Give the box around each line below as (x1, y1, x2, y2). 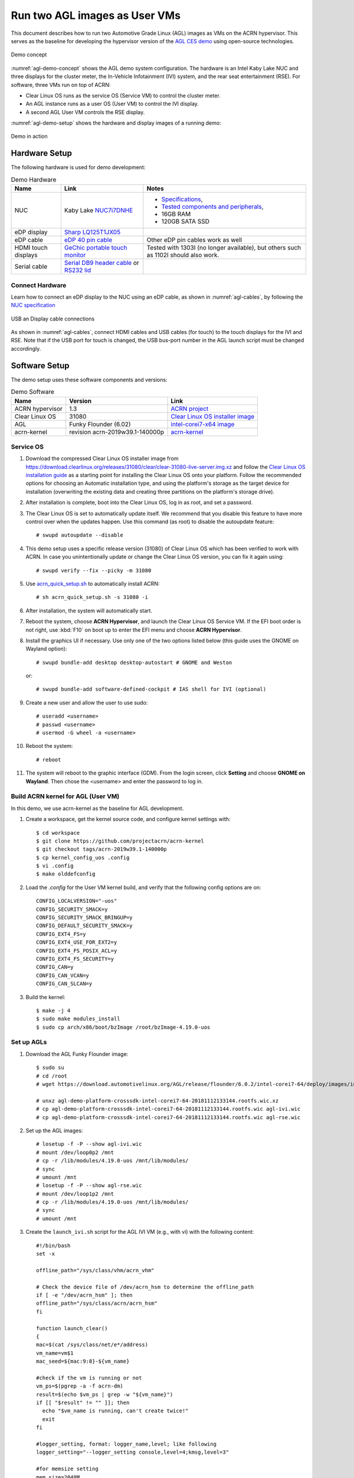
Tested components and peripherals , (161, 203, 264, 211)
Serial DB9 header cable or (64, 259, 140, 267)
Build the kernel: (25, 993, 65, 1000)
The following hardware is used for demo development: (11, 164, 146, 171)
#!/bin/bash (36, 1242, 71, 1249)
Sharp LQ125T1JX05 (64, 228, 121, 236)
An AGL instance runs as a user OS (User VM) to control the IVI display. (25, 101, 199, 108)
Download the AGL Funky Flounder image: (25, 1050, 129, 1058)
